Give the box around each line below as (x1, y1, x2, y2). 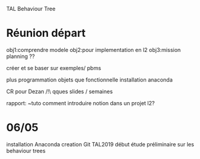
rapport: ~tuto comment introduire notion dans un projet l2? (6, 99, 155, 106)
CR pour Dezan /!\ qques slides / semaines (6, 88, 113, 95)
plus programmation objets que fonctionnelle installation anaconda (6, 76, 173, 83)
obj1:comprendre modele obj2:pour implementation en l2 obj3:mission (6, 46, 181, 53)
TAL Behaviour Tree (6, 5, 56, 12)
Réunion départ (6, 27, 86, 40)
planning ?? (6, 53, 35, 60)
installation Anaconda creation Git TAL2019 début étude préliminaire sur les (6, 140, 195, 148)
